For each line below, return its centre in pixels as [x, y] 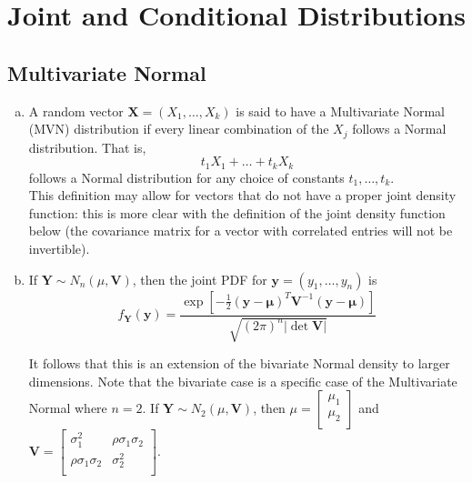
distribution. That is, [87, 147]
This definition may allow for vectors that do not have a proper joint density [242, 195]
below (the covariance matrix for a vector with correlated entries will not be [241, 231]
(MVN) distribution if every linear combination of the [179, 129]
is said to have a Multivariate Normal [340, 111]
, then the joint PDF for [200, 279]
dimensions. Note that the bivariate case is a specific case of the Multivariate [243, 381]
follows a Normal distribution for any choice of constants [186, 177]
